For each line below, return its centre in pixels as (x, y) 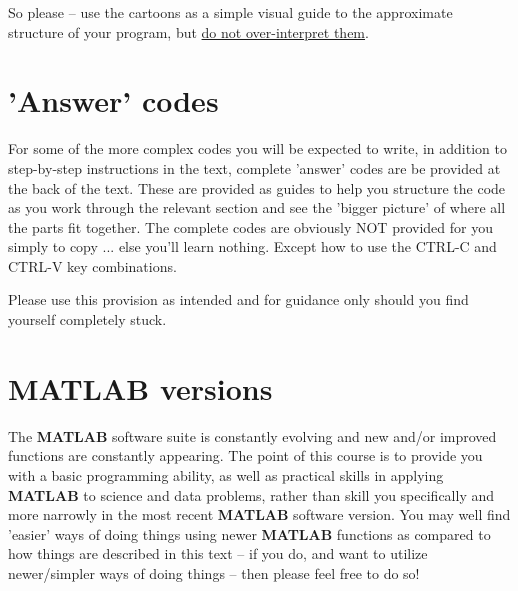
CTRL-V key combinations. (92, 265)
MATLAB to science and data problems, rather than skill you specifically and (251, 494)
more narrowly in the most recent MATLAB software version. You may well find (259, 514)
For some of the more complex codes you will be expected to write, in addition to (257, 148)
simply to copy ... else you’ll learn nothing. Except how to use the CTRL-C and (252, 246)
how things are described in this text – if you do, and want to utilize (218, 553)
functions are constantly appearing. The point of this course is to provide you (245, 455)
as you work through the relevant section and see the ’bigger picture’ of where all (257, 207)
